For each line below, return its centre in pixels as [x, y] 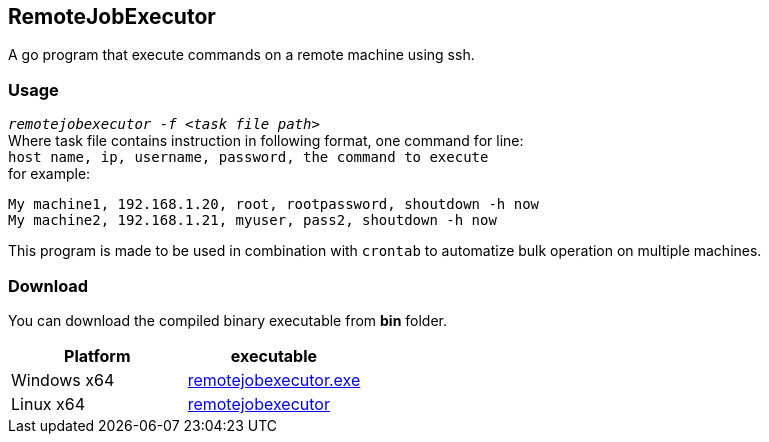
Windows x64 [63, 379]
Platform [97, 355]
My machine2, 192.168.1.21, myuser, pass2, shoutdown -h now [252, 220]
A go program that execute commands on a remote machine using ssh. [241, 55]
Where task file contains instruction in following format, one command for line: [266, 141]
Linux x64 [48, 403]
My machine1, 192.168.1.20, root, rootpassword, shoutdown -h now [274, 204]
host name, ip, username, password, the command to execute [248, 157]
